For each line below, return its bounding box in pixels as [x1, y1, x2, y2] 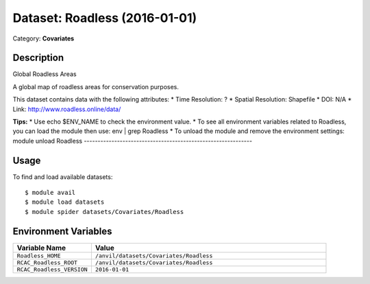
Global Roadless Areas [12, 70, 77, 78]
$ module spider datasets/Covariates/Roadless [25, 208, 184, 215]
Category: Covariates [12, 34, 75, 43]
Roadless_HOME [16, 252, 61, 259]
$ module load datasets [25, 198, 105, 206]
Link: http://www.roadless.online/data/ [12, 105, 121, 113]
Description [12, 52, 64, 64]
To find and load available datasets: [12, 172, 113, 181]
